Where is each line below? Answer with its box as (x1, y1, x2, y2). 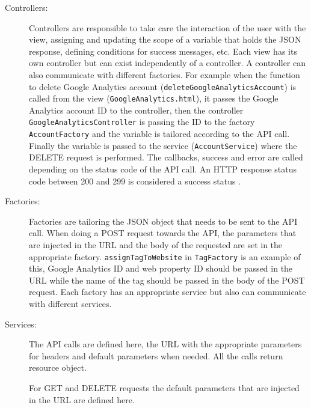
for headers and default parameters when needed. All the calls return (29, 349, 283, 362)
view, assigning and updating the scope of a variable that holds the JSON (29, 33, 301, 46)
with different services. (29, 297, 112, 310)
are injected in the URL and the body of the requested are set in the (29, 239, 283, 251)
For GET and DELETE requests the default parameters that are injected (29, 382, 300, 394)
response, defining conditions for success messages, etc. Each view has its (29, 44, 297, 57)
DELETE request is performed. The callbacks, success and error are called (29, 151, 303, 163)
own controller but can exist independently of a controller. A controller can (29, 56, 306, 69)
